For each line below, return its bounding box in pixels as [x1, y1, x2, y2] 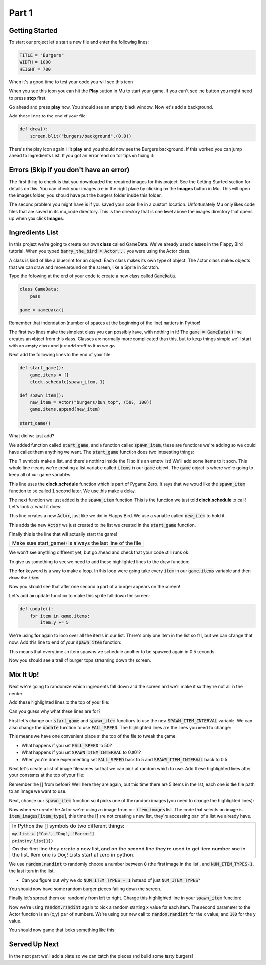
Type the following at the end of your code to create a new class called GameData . [9, 273, 177, 279]
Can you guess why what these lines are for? [9, 708, 100, 714]
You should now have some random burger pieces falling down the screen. [9, 886, 162, 892]
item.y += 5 [40, 620, 69, 625]
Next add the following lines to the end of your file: [9, 352, 112, 358]
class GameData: [19, 286, 59, 292]
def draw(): [19, 126, 49, 132]
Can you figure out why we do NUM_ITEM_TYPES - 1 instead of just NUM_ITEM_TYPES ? [21, 877, 200, 883]
